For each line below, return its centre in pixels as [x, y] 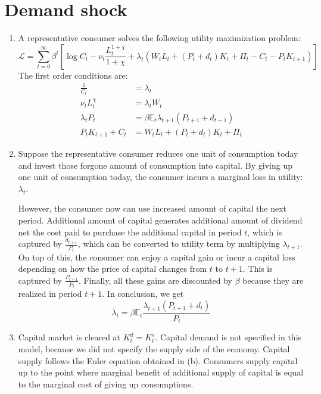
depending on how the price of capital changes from [113, 269]
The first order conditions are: [73, 75]
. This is [258, 269]
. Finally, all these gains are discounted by [155, 280]
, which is [265, 232]
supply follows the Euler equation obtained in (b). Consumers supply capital [158, 360]
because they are [273, 280]
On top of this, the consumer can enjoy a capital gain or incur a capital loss [157, 257]
